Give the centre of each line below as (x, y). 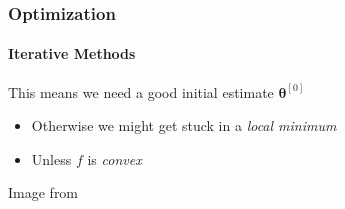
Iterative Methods (72, 53)
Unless (51, 158)
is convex (114, 158)
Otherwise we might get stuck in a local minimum (184, 125)
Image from (43, 192)
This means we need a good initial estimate (141, 91)
